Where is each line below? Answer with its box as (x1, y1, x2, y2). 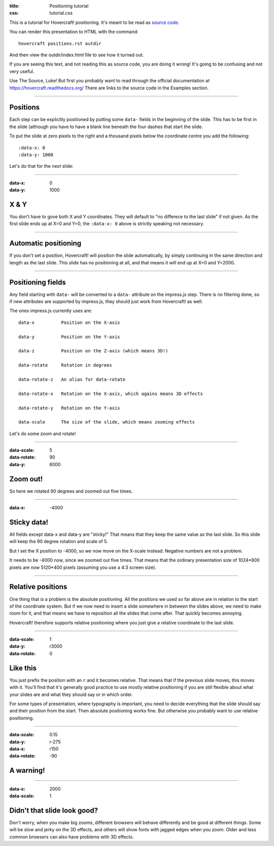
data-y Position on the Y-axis (18, 334, 120, 340)
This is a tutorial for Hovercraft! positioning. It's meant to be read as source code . (9, 19, 180, 25)
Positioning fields (9, 278, 66, 287)
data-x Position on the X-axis (18, 319, 120, 325)
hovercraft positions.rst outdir (18, 41, 101, 46)
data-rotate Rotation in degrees (18, 362, 113, 368)
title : (9, 3, 20, 9)
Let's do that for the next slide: (9, 163, 74, 169)
